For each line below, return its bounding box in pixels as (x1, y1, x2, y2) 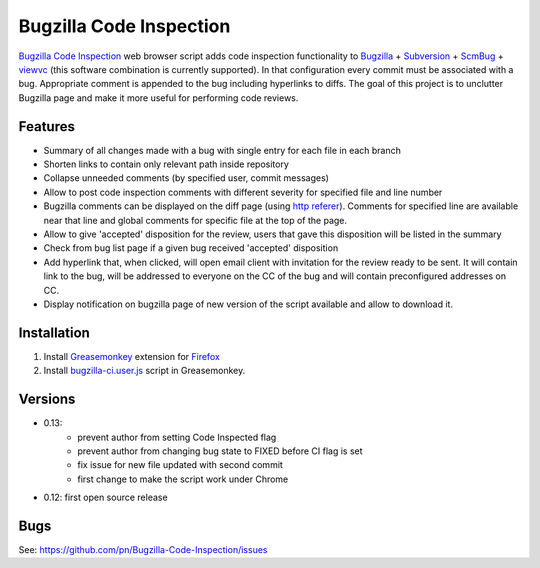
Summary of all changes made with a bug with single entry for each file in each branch (43, 144, 402, 156)
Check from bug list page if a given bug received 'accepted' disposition (43, 242, 339, 254)
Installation (18, 324, 90, 341)
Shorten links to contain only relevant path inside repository (43, 158, 290, 170)
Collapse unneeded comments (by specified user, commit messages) (43, 172, 330, 184)
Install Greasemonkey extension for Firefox (43, 350, 220, 362)
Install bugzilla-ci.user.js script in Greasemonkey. (43, 365, 246, 377)
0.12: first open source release (43, 491, 169, 504)
